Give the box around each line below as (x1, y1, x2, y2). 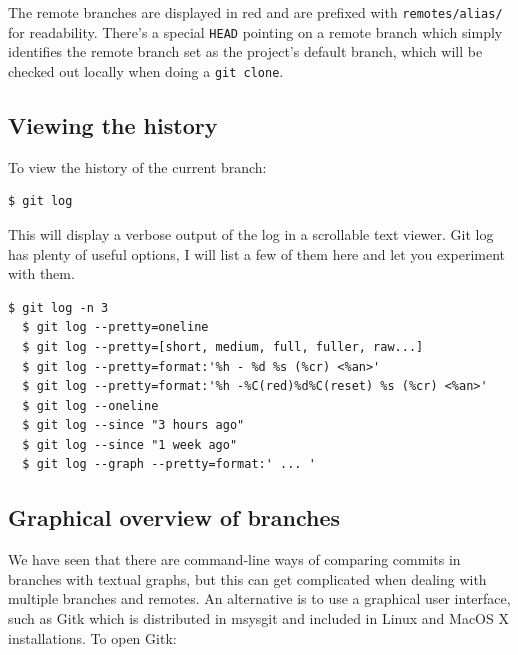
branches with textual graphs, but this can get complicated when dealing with (8, 568, 487, 589)
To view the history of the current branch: (8, 156, 267, 177)
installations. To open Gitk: (8, 627, 177, 648)
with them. (8, 263, 75, 284)
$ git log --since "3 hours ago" (22, 418, 245, 433)
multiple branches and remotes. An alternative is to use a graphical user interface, (8, 588, 511, 609)
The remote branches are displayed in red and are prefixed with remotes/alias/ (8, 2, 503, 22)
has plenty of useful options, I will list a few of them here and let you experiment (8, 243, 505, 264)
